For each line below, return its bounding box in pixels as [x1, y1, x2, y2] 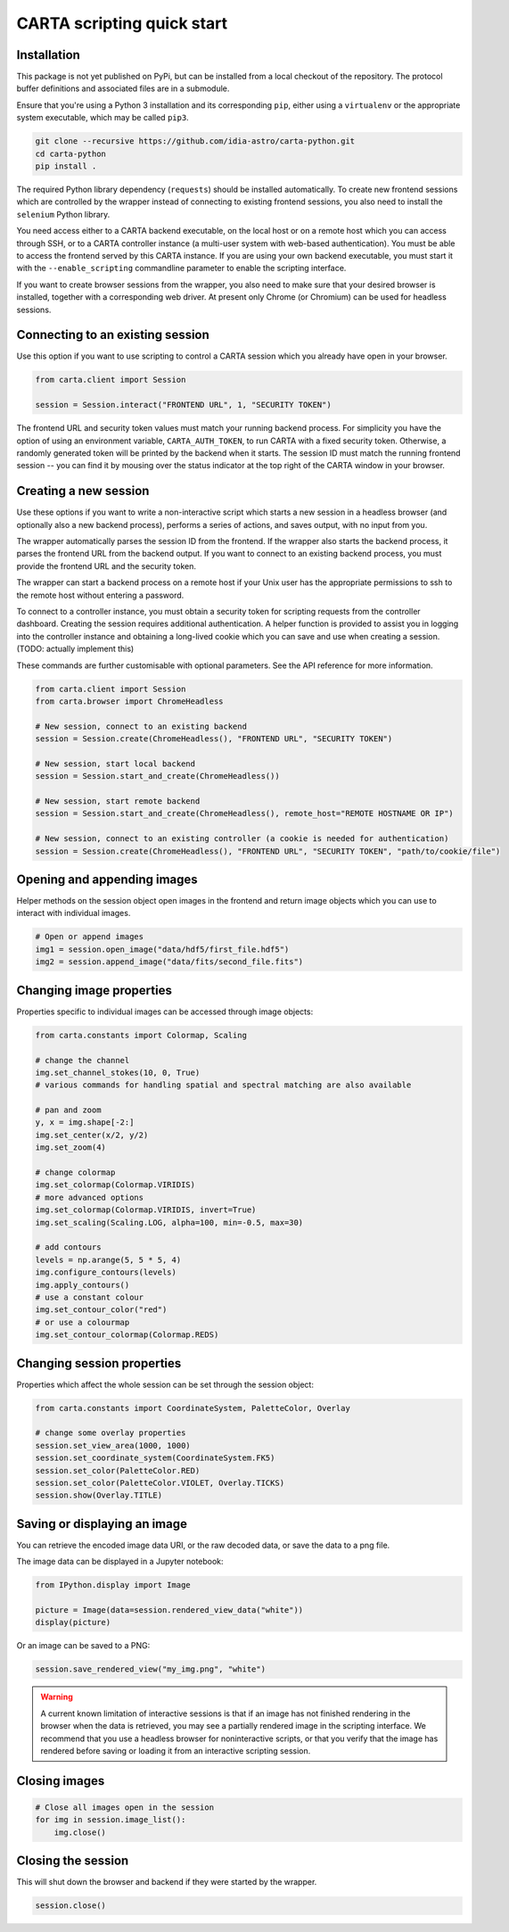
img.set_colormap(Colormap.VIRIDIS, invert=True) [35, 1205, 257, 1215]
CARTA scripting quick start [16, 13, 228, 33]
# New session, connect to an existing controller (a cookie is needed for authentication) [35, 834, 449, 844]
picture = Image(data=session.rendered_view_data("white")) [35, 1605, 304, 1614]
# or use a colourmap [35, 1317, 130, 1327]
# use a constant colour [35, 1292, 144, 1302]
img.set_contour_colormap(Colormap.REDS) [35, 1330, 219, 1340]
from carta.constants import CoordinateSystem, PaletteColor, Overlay [35, 1403, 351, 1413]
